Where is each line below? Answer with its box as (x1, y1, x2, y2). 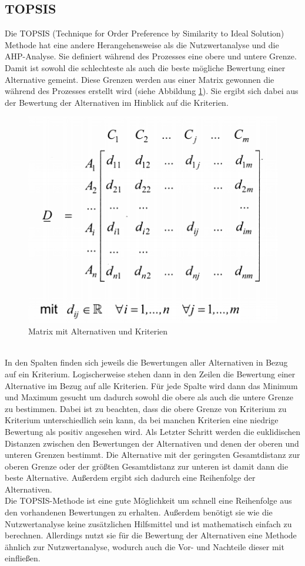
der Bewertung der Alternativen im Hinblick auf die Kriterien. (5, 96, 229, 108)
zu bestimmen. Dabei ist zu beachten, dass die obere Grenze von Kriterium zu (5, 402, 287, 414)
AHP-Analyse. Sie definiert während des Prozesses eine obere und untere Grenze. (5, 50, 297, 62)
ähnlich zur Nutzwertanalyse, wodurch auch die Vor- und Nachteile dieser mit (5, 540, 284, 552)
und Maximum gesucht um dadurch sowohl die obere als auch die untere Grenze (5, 391, 293, 403)
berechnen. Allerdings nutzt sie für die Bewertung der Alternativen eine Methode (5, 529, 297, 541)
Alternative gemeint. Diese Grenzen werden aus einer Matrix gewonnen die (5, 73, 274, 85)
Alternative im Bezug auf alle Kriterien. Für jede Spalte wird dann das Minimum (5, 379, 298, 391)
